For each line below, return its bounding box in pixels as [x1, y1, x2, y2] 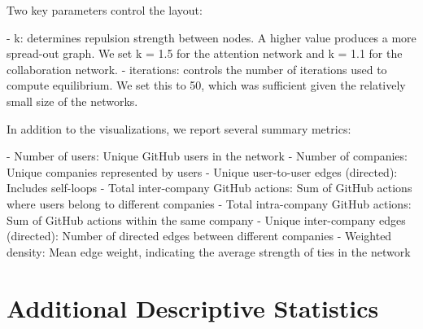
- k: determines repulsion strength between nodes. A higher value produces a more [7, 29, 416, 46]
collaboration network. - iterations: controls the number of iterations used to [7, 60, 387, 77]
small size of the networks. [7, 92, 138, 109]
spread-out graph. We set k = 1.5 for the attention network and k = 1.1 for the [7, 45, 403, 62]
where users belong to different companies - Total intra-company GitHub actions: [7, 195, 412, 212]
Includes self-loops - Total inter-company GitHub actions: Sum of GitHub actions [7, 179, 412, 196]
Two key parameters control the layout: [7, 2, 203, 18]
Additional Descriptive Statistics [7, 291, 379, 324]
